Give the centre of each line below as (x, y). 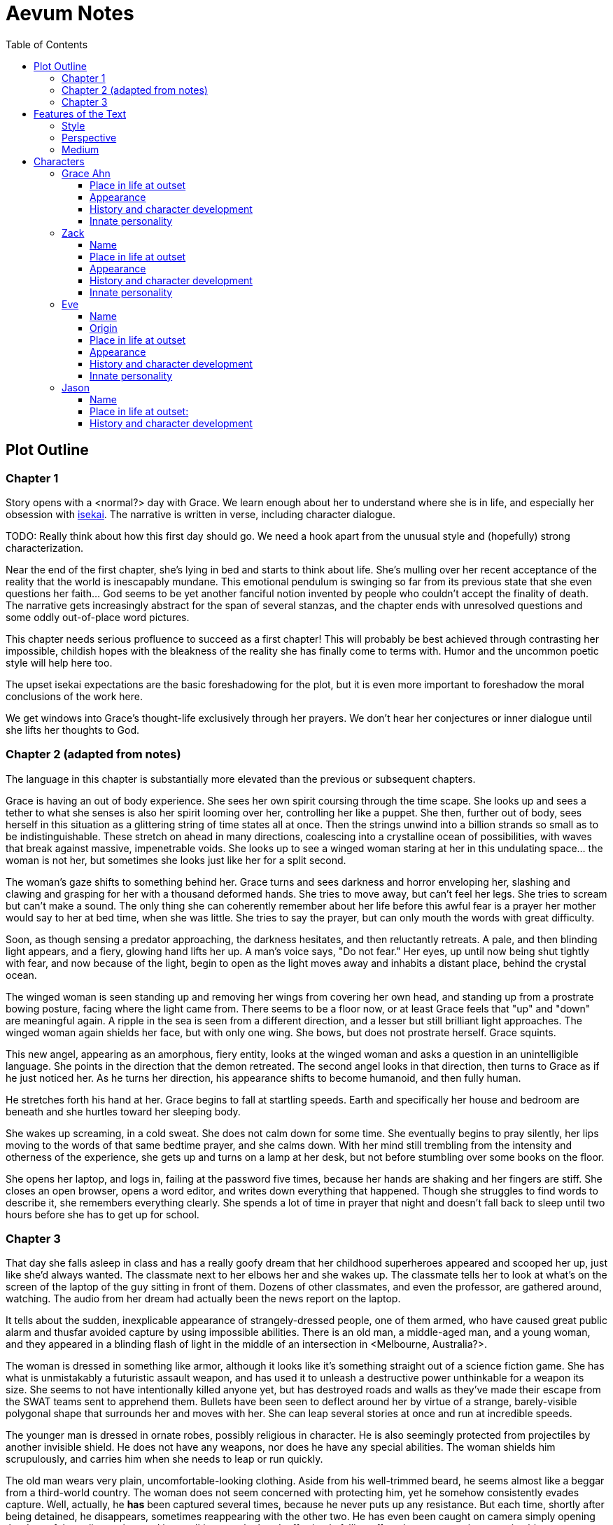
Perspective (89, 137)
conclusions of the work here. (74, 696)
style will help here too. (59, 662)
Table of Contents (47, 44)
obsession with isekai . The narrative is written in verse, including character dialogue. (200, 514)
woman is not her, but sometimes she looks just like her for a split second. (176, 860)
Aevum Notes (70, 13)
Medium (80, 149)
